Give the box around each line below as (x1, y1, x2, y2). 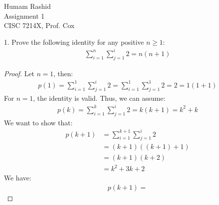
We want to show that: (4, 117, 73, 127)
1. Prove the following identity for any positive (4, 36, 144, 47)
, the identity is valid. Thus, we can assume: (33, 92, 165, 103)
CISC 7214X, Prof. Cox (4, 20, 75, 30)
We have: (4, 173, 31, 183)
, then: (53, 68, 73, 78)
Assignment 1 (4, 10, 45, 21)
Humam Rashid (4, 1, 51, 11)
